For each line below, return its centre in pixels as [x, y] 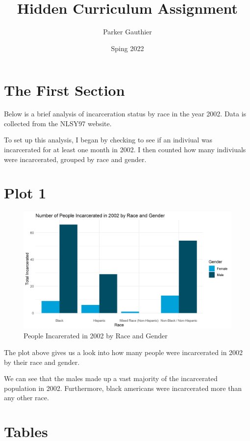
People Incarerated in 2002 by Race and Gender [96, 336]
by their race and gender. [42, 362]
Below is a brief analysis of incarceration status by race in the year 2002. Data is [125, 114]
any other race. [26, 398]
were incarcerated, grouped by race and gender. [75, 159]
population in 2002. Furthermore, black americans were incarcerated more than [123, 388]
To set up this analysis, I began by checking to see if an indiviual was [108, 140]
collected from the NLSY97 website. [58, 123]
